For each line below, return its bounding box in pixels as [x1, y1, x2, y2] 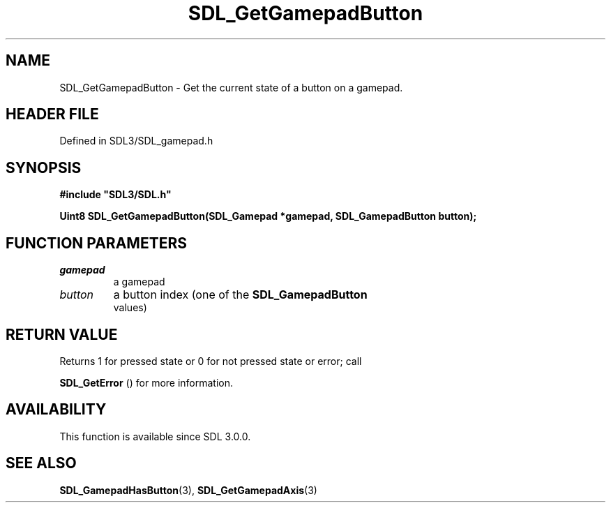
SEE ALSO [6, 454, 77, 472]
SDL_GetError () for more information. [59, 376, 234, 389]
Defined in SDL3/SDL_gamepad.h [59, 135, 213, 147]
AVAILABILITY [6, 401, 107, 419]
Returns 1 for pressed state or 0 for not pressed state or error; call [59, 354, 362, 367]
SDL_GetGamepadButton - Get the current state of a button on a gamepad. [59, 81, 403, 94]
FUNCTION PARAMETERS [6, 234, 187, 252]
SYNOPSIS [6, 158, 82, 177]
